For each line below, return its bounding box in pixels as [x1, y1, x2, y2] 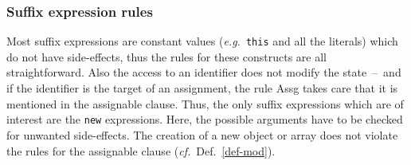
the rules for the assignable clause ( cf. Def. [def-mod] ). [6, 142, 276, 159]
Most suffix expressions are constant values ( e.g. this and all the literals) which [6, 33, 398, 49]
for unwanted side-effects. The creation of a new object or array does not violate [6, 126, 398, 143]
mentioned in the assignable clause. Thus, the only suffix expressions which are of [6, 95, 404, 112]
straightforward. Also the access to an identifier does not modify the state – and [6, 64, 401, 81]
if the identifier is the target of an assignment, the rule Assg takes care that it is [6, 80, 398, 96]
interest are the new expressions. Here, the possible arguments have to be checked [6, 111, 403, 128]
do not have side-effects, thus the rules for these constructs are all [6, 48, 327, 65]
